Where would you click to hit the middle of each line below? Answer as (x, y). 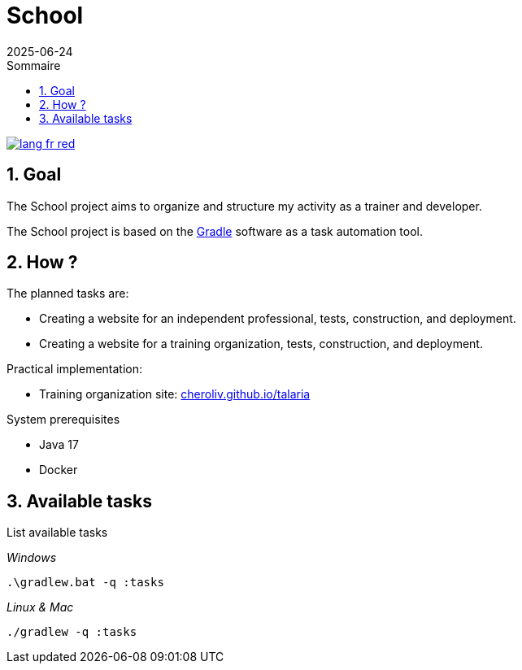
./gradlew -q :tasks (72, 632)
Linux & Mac (40, 607)
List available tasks (57, 533)
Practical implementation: (75, 369)
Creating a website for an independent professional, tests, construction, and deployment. (278, 319)
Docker (59, 470)
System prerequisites (63, 420)
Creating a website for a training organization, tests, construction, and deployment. (261, 344)
